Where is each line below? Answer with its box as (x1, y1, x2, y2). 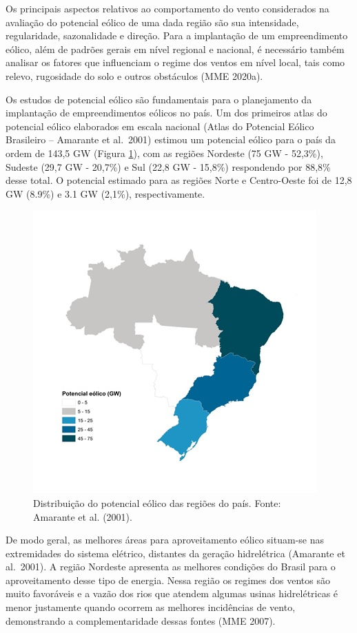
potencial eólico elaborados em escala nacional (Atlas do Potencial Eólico (6, 118, 314, 133)
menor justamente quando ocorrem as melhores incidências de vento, (6, 600, 296, 614)
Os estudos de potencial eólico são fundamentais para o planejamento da (6, 92, 312, 106)
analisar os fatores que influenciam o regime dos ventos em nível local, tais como (6, 55, 345, 70)
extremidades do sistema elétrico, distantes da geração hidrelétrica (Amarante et (6, 546, 345, 560)
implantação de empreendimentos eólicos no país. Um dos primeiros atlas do (6, 105, 327, 120)
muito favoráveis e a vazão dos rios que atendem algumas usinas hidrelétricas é (6, 586, 338, 601)
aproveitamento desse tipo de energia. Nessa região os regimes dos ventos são (6, 572, 330, 587)
